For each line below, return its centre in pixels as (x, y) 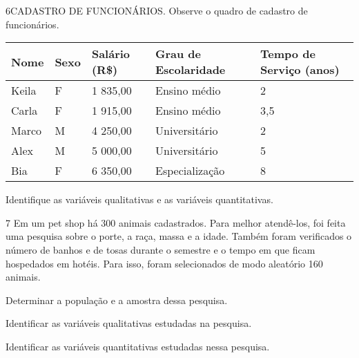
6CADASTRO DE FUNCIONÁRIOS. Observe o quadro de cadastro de (157, 10)
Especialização (190, 171)
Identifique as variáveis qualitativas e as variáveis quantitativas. (139, 199)
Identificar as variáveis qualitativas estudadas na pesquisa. (129, 323)
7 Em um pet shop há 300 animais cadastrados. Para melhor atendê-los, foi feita (176, 222)
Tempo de (288, 54)
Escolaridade (191, 70)
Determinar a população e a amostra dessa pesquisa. (117, 300)
